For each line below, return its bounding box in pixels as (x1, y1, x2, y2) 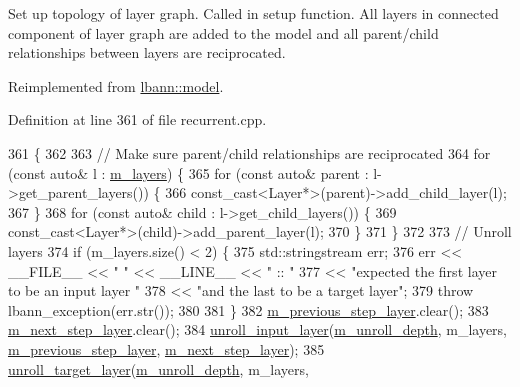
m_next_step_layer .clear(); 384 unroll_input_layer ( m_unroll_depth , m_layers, (8, 319, 508, 340)
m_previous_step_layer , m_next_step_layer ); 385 (8, 338, 325, 359)
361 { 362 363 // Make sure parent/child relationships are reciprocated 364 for (8, 142, 491, 163)
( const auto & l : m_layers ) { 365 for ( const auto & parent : (8, 162, 369, 183)
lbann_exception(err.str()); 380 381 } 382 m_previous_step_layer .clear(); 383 (8, 299, 489, 320)
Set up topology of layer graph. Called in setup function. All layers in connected (8, 3, 499, 23)
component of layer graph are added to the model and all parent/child (8, 22, 439, 43)
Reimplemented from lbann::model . (8, 75, 224, 96)
